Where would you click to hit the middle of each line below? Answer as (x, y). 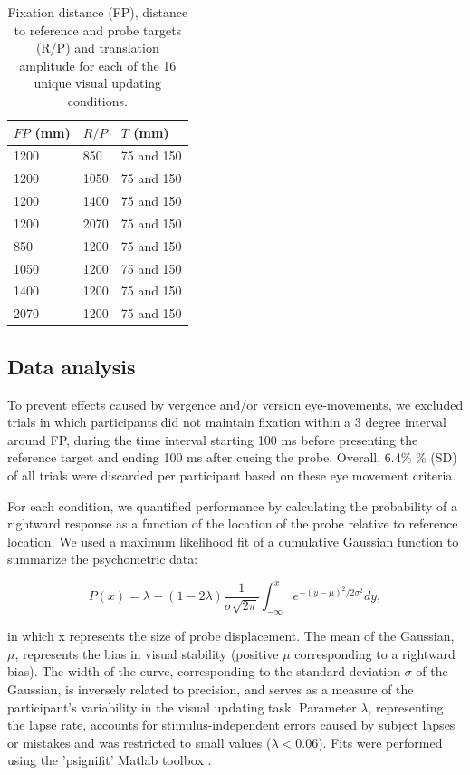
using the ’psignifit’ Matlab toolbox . (110, 760)
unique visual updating (98, 83)
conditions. (97, 100)
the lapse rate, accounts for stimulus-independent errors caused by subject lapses (231, 725)
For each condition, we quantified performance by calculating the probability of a (233, 505)
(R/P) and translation (97, 48)
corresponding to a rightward (375, 653)
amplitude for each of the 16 (98, 65)
